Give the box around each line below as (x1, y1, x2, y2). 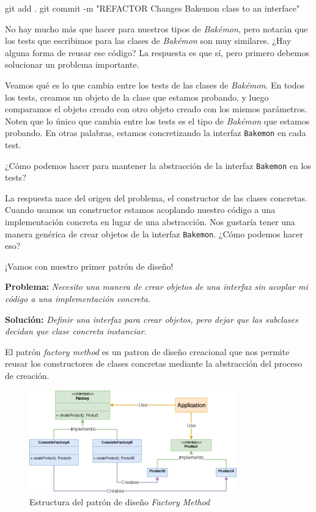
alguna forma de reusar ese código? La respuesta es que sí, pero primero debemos (5, 46, 309, 59)
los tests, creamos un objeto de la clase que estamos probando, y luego (5, 90, 269, 103)
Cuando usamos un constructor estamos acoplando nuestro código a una (5, 203, 276, 216)
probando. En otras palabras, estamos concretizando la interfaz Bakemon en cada (5, 126, 306, 139)
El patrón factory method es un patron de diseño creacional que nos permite (5, 345, 290, 358)
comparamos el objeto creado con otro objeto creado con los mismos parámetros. (5, 103, 307, 115)
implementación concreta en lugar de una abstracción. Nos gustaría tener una (5, 215, 295, 228)
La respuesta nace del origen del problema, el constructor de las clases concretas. (5, 191, 307, 204)
